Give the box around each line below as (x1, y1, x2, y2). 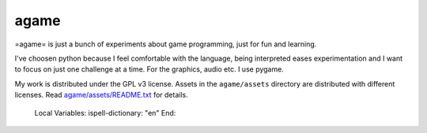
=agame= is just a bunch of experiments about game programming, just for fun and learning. (14, 39, 317, 49)
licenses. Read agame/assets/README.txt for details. (14, 91, 189, 100)
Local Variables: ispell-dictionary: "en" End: (34, 108, 176, 117)
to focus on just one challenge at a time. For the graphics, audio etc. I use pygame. (14, 65, 284, 74)
